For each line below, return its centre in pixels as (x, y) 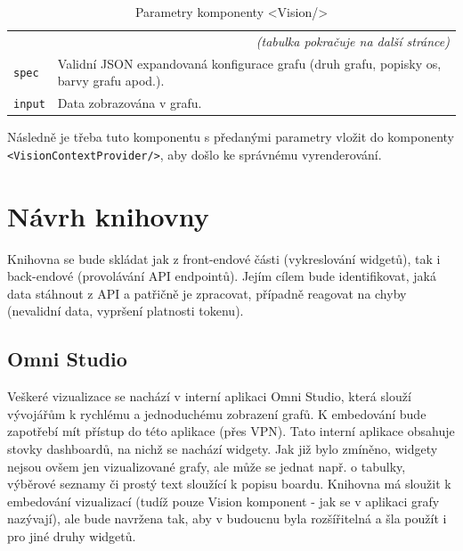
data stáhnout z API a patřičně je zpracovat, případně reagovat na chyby (207, 293)
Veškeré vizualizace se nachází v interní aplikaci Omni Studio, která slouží (209, 396)
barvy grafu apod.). (111, 81)
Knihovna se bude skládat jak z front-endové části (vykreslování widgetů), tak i (224, 258)
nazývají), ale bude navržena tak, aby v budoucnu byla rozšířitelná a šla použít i (227, 518)
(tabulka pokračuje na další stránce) (353, 41)
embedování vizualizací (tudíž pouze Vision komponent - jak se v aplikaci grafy (223, 501)
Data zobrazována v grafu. (130, 103)
